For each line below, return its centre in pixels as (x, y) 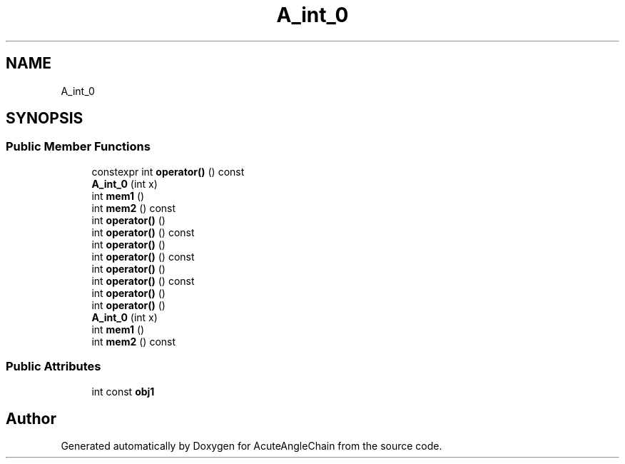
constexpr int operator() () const (168, 171)
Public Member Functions (78, 147)
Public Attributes (54, 367)
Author (31, 418)
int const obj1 (123, 391)
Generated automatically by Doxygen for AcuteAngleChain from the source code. (251, 446)
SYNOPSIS (45, 118)
